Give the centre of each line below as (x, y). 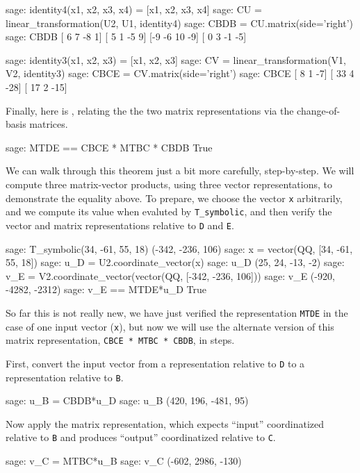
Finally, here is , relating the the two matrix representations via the (150, 110)
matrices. (49, 124)
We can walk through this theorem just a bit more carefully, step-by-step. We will (180, 171)
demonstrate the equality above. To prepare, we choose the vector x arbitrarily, (174, 198)
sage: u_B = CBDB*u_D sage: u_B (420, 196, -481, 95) (127, 400)
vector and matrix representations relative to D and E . (120, 225)
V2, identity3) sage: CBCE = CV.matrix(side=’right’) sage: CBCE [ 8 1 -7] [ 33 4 (180, 73)
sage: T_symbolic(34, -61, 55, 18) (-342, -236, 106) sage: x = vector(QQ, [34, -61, (179, 248)
